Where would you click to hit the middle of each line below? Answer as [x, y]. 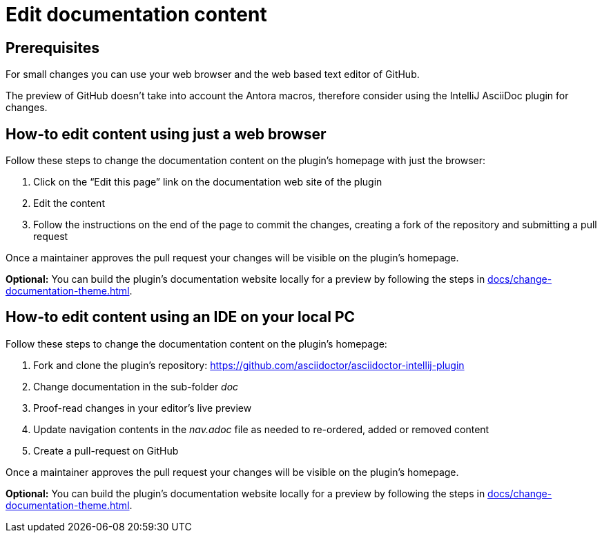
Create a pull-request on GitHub [106, 450]
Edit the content [69, 203]
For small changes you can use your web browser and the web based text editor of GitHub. [213, 74]
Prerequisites [52, 48]
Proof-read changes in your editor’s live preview [143, 408]
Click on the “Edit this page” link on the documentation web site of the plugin [208, 182]
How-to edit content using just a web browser [166, 134]
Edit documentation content [136, 14]
